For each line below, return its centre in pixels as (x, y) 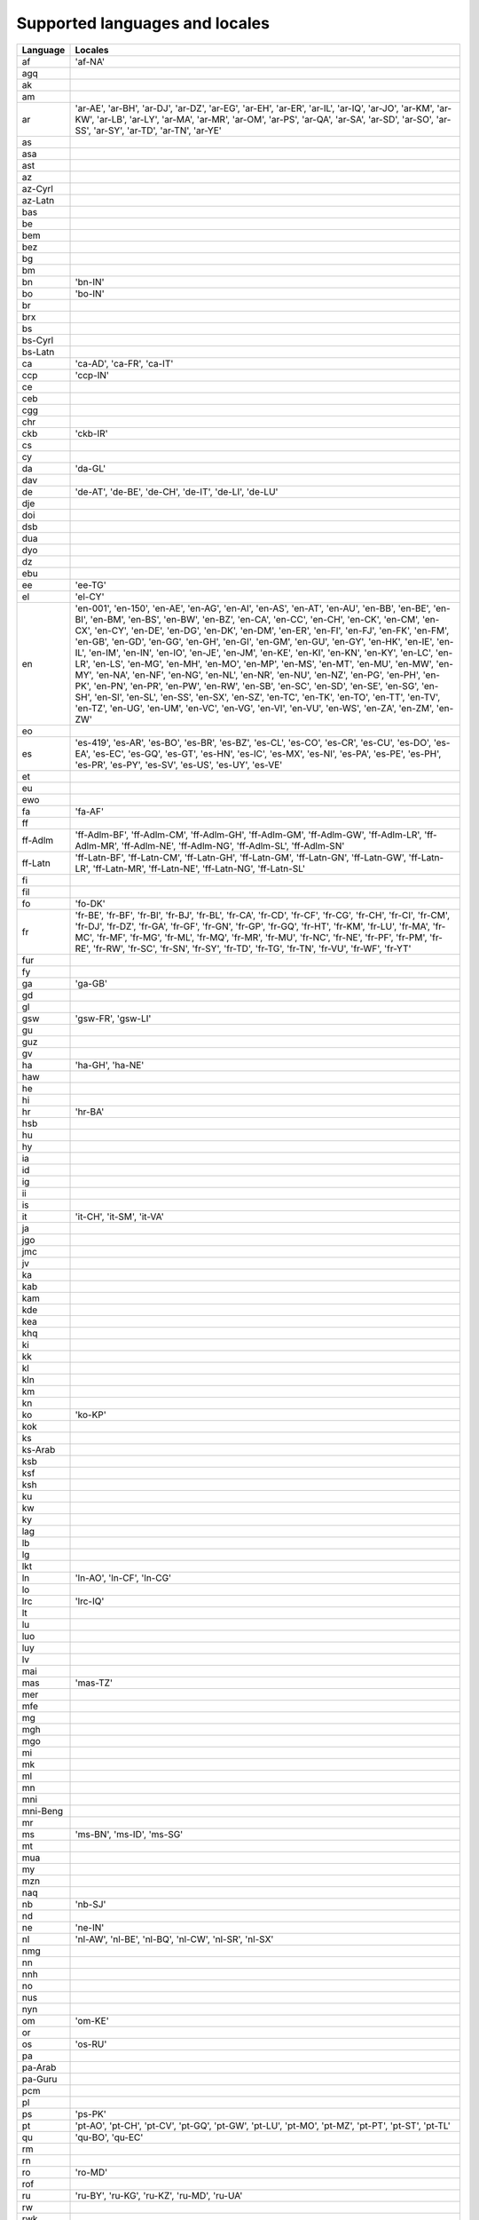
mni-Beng (43, 1811)
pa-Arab (39, 2067)
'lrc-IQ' (90, 1601)
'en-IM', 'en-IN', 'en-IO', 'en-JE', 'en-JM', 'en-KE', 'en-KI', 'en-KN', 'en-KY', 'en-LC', (261, 653)
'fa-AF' (90, 811)
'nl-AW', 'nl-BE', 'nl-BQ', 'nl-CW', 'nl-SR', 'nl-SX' (174, 1939)
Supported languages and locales (143, 23)
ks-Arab (39, 1449)
